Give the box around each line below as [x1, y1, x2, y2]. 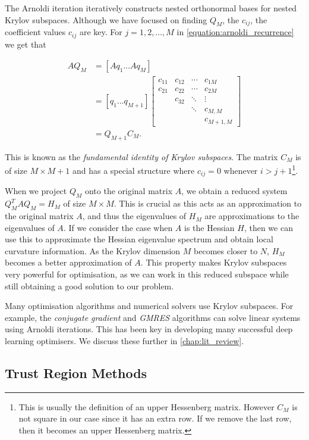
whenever [223, 164, 258, 177]
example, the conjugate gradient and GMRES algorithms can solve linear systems [5, 311, 301, 323]
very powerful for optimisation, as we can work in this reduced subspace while [5, 268, 289, 280]
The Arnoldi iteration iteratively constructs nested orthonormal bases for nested [5, 2, 297, 14]
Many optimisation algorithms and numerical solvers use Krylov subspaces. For [5, 299, 294, 312]
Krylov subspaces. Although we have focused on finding [5, 13, 207, 26]
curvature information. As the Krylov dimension [5, 244, 181, 257]
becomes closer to [194, 244, 258, 257]
